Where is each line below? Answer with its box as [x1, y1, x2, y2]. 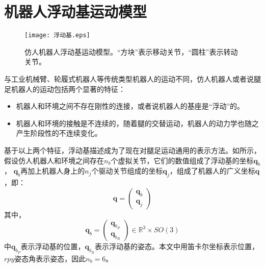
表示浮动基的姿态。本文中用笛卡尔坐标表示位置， [94, 241, 259, 252]
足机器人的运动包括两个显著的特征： [4, 83, 125, 94]
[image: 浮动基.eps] [24, 32, 90, 39]
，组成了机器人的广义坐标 [169, 165, 255, 176]
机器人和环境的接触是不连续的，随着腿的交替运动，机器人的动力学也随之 [16, 117, 259, 128]
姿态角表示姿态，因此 [14, 253, 86, 263]
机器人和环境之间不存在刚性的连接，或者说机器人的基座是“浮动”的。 [16, 101, 245, 111]
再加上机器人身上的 [20, 165, 85, 176]
